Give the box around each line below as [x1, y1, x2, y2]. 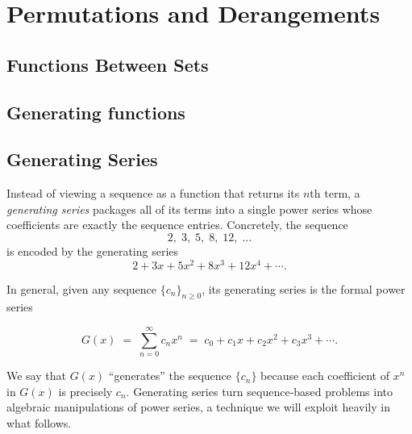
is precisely [58, 382, 113, 399]
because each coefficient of [260, 367, 389, 384]
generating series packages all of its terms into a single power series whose [6, 200, 372, 217]
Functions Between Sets [6, 52, 209, 77]
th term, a [310, 185, 360, 202]
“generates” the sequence [108, 367, 231, 384]
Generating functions [6, 99, 185, 124]
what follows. [6, 414, 72, 431]
